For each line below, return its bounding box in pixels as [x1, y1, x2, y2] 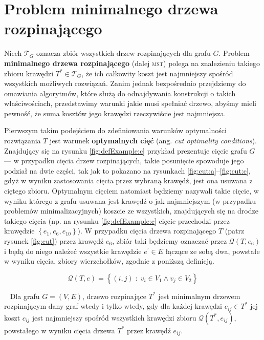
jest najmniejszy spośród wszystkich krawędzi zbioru [32, 312, 196, 323]
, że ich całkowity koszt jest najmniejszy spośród [81, 68, 233, 78]
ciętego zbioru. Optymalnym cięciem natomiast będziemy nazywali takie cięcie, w [4, 185, 259, 196]
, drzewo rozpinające [82, 290, 146, 301]
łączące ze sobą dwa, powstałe [165, 245, 260, 256]
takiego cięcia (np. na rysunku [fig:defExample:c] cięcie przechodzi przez [4, 215, 230, 226]
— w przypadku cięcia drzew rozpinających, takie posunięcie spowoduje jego [4, 155, 244, 166]
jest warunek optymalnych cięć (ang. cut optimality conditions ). [50, 135, 257, 146]
